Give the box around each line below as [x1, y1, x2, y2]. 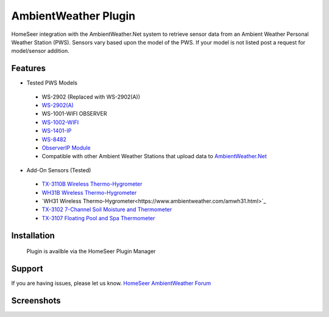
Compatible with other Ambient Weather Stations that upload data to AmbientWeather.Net [41, 153, 267, 160]
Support [11, 263, 43, 274]
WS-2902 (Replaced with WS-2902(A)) [41, 93, 140, 100]
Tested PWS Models [26, 79, 77, 86]
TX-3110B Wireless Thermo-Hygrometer [41, 180, 143, 188]
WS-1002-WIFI [41, 119, 79, 126]
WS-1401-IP [41, 127, 72, 134]
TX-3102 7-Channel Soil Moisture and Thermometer [41, 206, 172, 213]
